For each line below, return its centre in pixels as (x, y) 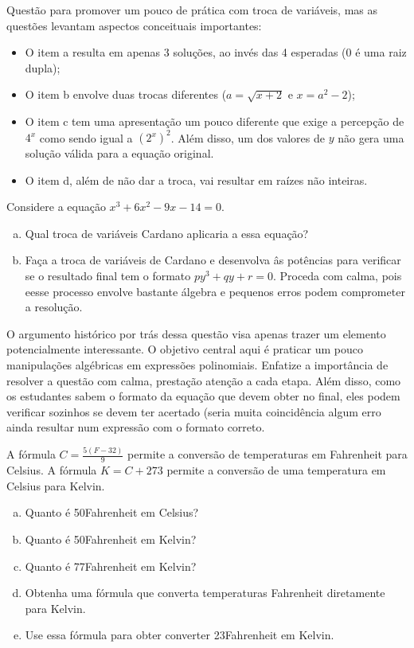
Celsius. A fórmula (52, 470)
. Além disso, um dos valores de (248, 137)
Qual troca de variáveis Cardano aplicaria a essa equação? (167, 233)
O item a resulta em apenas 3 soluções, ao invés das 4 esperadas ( (186, 52)
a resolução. (54, 307)
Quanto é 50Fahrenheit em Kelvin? (111, 539)
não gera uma (371, 137)
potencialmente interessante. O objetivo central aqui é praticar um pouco (185, 349)
